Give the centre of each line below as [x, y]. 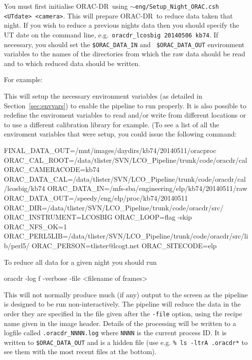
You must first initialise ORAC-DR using [66, 6]
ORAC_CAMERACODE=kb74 [52, 169]
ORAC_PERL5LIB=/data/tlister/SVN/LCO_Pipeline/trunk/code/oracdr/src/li [126, 236]
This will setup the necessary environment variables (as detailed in [103, 96]
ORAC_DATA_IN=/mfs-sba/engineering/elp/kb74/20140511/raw [147, 188]
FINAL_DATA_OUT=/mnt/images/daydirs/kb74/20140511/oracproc [110, 150]
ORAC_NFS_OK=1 [36, 226]
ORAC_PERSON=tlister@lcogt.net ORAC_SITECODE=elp [124, 245]
